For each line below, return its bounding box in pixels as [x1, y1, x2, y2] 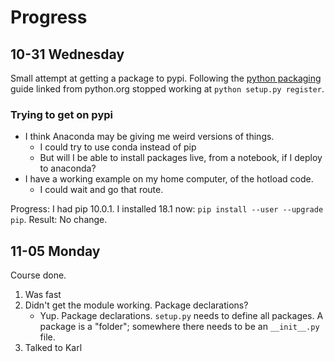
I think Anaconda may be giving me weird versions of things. [24, 131, 275, 143]
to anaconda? [39, 162, 97, 175]
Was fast [24, 289, 62, 301]
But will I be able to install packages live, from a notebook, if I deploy [39, 152, 323, 164]
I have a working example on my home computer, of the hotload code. [24, 173, 314, 185]
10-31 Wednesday [10, 46, 125, 63]
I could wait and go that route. [39, 184, 164, 196]
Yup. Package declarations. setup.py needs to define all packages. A [39, 310, 324, 322]
